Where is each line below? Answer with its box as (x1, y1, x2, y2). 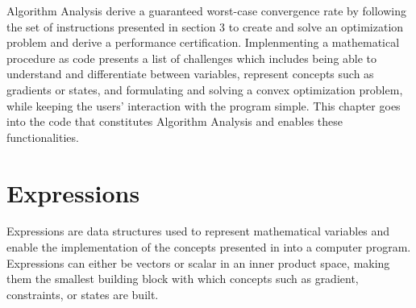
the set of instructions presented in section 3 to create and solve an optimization (6, 18, 404, 35)
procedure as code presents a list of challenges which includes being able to (6, 49, 377, 66)
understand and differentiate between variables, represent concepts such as (6, 65, 374, 82)
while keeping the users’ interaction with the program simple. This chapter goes (6, 97, 401, 114)
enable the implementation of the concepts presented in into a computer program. (6, 239, 411, 256)
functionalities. (6, 128, 79, 145)
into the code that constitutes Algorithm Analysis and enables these (6, 113, 343, 130)
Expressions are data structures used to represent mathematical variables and (6, 223, 390, 239)
